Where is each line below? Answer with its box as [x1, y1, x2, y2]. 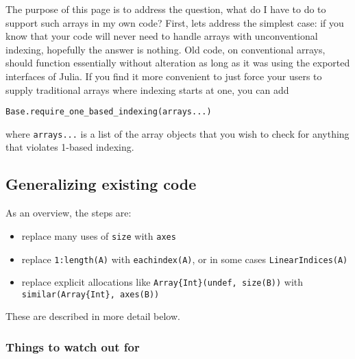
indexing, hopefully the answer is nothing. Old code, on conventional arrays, [5, 42, 326, 56]
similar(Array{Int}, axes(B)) [21, 289, 160, 299]
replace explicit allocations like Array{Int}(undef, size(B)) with [21, 275, 304, 289]
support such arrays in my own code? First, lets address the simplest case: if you [5, 15, 344, 29]
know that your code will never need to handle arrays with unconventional [5, 29, 318, 43]
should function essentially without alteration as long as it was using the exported [5, 55, 350, 70]
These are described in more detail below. [5, 309, 180, 323]
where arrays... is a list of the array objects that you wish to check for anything [5, 126, 350, 140]
